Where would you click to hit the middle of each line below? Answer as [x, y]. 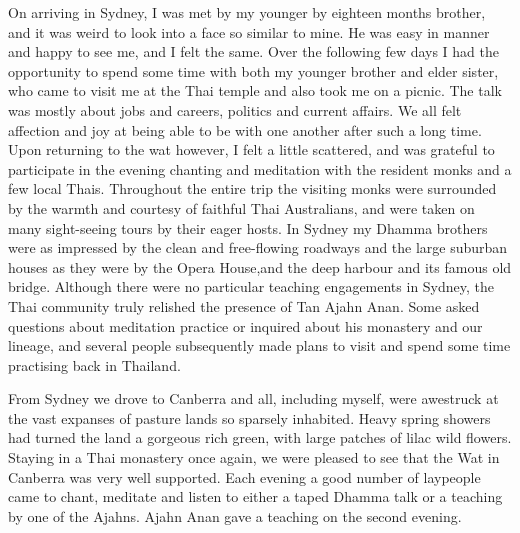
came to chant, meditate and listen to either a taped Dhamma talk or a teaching [255, 496]
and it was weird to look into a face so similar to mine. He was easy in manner [249, 31]
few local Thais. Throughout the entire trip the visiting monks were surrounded [252, 188]
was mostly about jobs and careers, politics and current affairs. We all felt [235, 109]
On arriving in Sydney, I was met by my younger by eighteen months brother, [247, 12]
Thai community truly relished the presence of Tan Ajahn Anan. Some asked [244, 305]
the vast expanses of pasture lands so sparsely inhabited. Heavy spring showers [249, 417]
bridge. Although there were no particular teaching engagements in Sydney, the [251, 286]
